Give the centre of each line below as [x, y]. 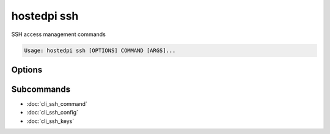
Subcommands [41, 89]
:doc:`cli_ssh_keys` [50, 121]
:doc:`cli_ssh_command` [57, 104]
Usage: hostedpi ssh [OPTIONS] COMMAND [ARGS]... [100, 50]
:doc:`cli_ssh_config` [53, 113]
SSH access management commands [59, 34]
